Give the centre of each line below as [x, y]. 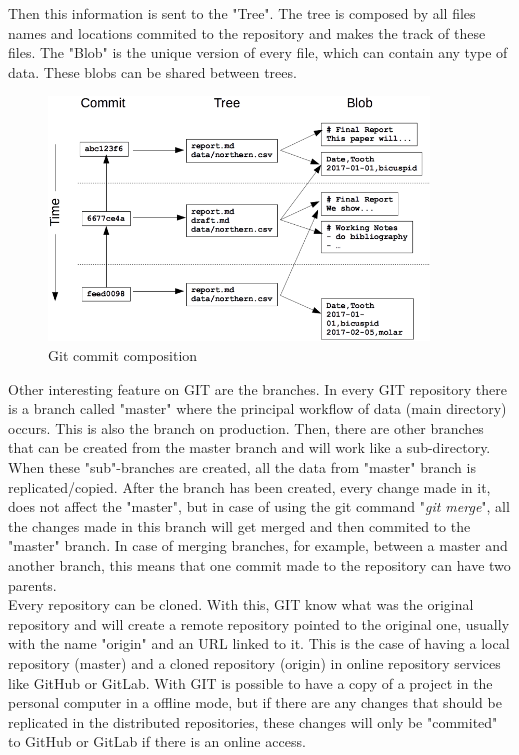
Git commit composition [123, 355]
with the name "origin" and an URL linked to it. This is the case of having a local [259, 643]
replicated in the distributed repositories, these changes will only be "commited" [253, 721]
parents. [32, 584]
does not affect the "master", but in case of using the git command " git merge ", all [259, 506]
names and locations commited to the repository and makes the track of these [247, 32]
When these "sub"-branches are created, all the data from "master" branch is [242, 466]
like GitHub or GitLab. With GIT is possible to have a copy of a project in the [250, 682]
